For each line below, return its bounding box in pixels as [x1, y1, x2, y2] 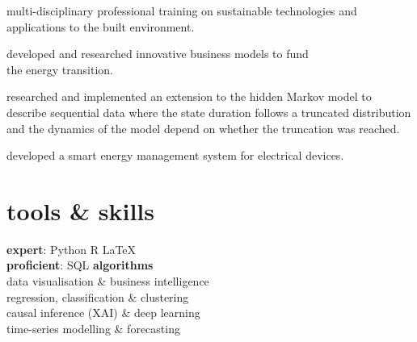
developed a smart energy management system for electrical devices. [6, 147, 344, 164]
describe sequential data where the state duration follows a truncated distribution [6, 103, 411, 120]
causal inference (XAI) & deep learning [6, 304, 200, 321]
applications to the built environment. [6, 18, 195, 35]
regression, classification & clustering [6, 288, 189, 305]
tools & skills [6, 194, 154, 227]
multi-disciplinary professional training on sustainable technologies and [6, 2, 357, 19]
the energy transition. [6, 60, 114, 77]
